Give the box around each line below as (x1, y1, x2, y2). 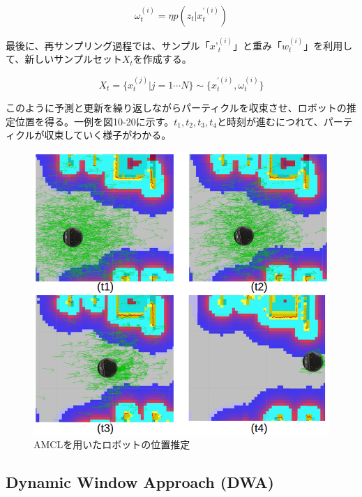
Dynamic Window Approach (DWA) (6, 471, 274, 493)
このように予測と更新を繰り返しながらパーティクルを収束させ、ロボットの (6, 100, 347, 115)
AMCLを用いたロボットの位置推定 (33, 437, 190, 452)
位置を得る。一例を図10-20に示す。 (15, 114, 174, 128)
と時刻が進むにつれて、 (216, 114, 324, 128)
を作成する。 (133, 52, 192, 66)
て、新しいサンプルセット (6, 52, 122, 66)
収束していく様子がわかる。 (44, 128, 172, 142)
